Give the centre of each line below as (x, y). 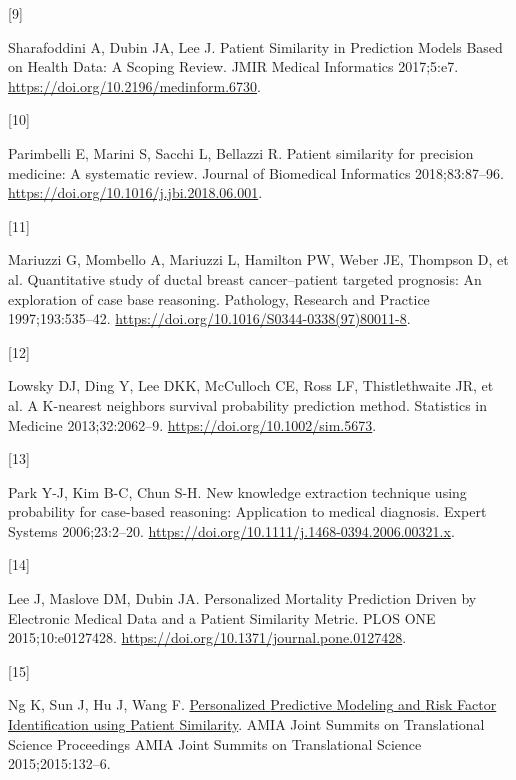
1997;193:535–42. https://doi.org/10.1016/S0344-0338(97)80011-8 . (209, 318)
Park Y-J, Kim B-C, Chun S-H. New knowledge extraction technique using (237, 491)
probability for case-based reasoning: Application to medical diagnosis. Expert (247, 511)
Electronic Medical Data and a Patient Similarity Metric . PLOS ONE (222, 617)
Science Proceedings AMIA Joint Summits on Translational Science (215, 743)
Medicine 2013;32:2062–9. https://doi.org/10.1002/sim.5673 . (192, 424)
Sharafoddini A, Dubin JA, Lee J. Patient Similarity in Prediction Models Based (255, 46)
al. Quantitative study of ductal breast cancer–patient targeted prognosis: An (245, 278)
